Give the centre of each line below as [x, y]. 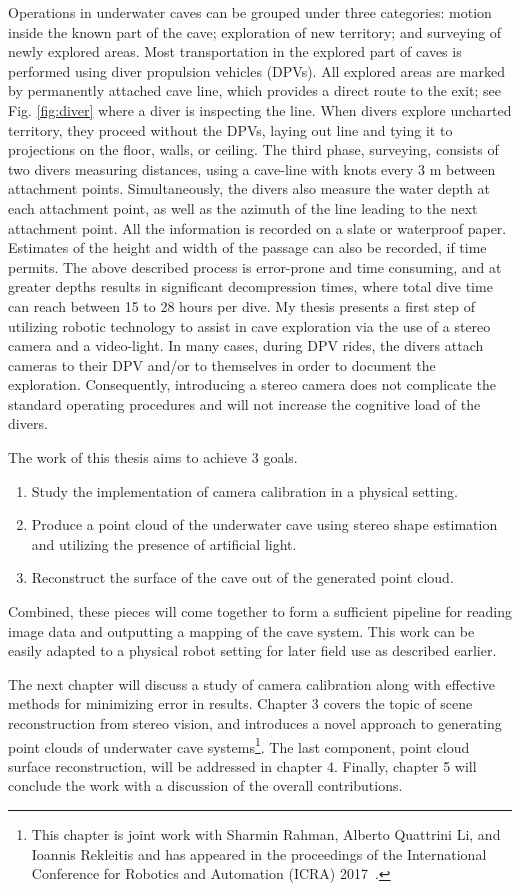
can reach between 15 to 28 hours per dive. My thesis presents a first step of [241, 305]
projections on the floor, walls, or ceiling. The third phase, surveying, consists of [253, 149]
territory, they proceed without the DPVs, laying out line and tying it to [230, 129]
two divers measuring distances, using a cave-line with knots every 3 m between [252, 168]
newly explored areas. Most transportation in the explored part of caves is [235, 51]
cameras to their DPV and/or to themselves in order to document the [222, 364]
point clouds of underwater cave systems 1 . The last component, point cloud [239, 745]
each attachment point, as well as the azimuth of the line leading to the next [243, 207]
